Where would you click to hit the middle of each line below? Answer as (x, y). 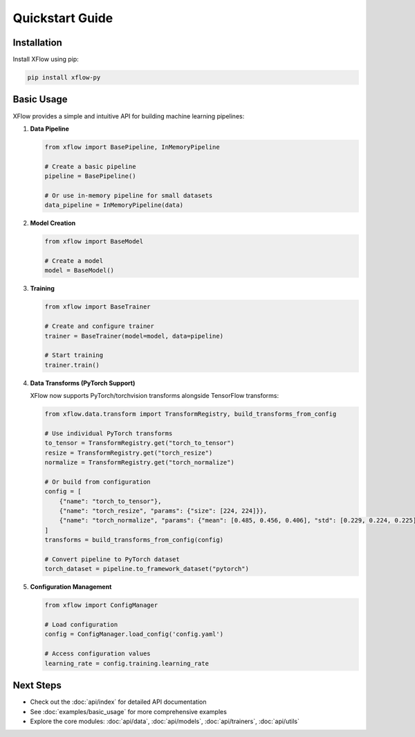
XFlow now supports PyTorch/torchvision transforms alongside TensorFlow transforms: (155, 396)
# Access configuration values (98, 654)
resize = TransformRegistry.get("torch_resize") (129, 453)
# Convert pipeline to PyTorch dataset (112, 559)
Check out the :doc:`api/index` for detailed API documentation (118, 702)
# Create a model (74, 261)
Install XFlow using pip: (46, 60)
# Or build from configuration (98, 482)
